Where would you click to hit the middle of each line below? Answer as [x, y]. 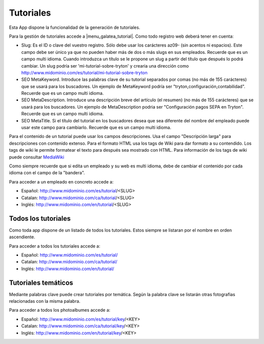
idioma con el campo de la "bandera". [47, 173]
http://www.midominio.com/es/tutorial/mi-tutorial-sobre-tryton [84, 72]
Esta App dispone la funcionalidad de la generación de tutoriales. [75, 27]
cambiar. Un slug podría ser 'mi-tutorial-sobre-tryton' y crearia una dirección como [105, 66]
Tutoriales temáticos [41, 283]
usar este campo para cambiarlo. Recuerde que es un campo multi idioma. [96, 128]
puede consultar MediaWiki [37, 157]
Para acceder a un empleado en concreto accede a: [61, 182]
